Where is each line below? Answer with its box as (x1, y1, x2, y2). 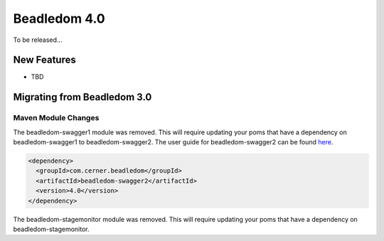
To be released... (13, 36, 63, 44)
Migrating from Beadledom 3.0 (13, 91, 152, 103)
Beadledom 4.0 (13, 11, 106, 26)
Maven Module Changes (13, 113, 100, 123)
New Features (13, 54, 76, 66)
